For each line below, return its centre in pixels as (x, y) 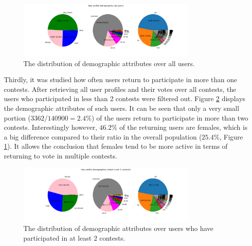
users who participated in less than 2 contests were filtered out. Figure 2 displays (125, 98)
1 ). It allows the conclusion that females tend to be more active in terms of (116, 146)
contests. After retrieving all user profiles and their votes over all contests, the (120, 89)
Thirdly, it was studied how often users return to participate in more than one (121, 79)
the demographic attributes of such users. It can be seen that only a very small (122, 108)
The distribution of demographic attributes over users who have (118, 228)
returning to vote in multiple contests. (61, 155)
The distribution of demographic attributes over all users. (109, 63)
